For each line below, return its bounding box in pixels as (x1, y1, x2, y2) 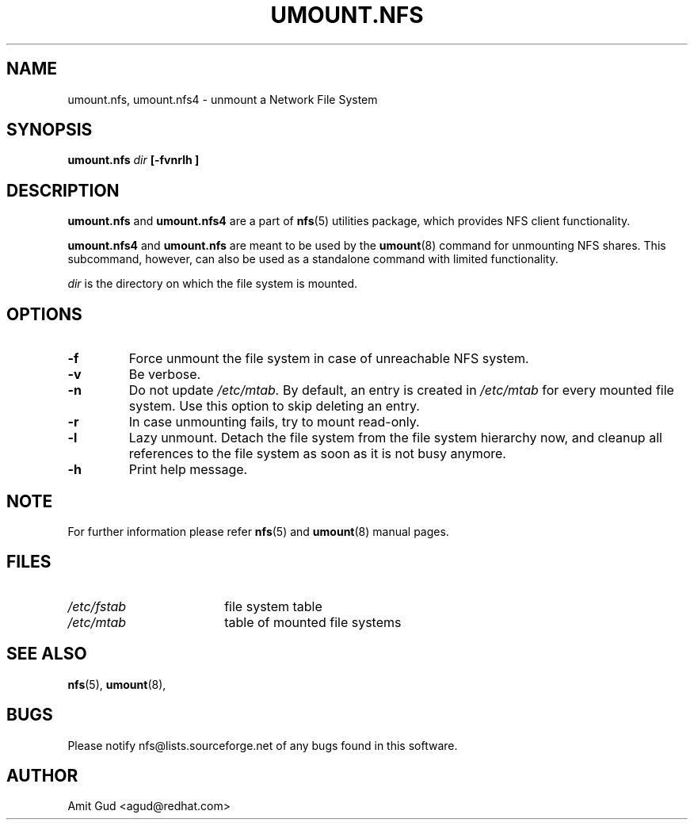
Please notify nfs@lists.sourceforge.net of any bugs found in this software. (67, 738, 458, 752)
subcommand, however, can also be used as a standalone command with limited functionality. (67, 252, 559, 266)
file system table (224, 598, 322, 614)
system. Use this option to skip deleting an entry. (128, 398, 420, 415)
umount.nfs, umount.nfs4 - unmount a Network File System (67, 92, 378, 106)
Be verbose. (128, 366, 201, 383)
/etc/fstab (67, 598, 127, 614)
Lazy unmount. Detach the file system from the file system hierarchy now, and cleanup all (128, 430, 662, 446)
